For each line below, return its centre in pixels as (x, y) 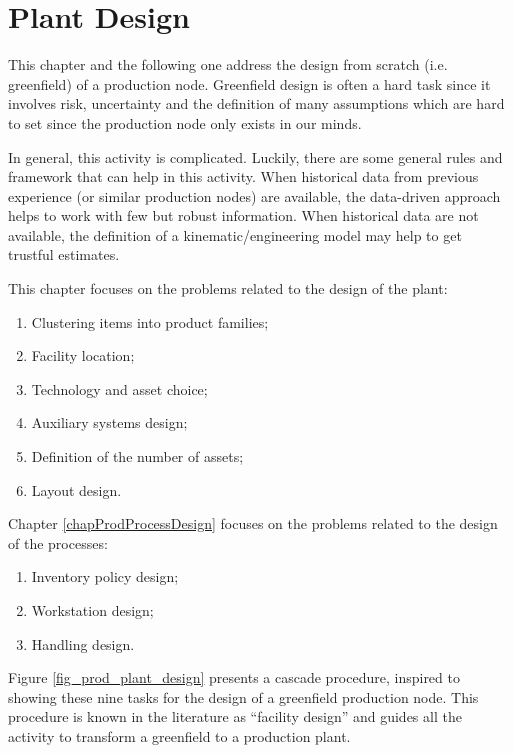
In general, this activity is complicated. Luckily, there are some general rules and (255, 156)
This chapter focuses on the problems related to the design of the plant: (228, 288)
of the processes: (58, 542)
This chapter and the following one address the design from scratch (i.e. (228, 64)
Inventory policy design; (105, 576)
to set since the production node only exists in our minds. (185, 122)
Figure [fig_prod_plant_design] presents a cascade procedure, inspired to (234, 677)
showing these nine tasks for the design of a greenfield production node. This (243, 696)
